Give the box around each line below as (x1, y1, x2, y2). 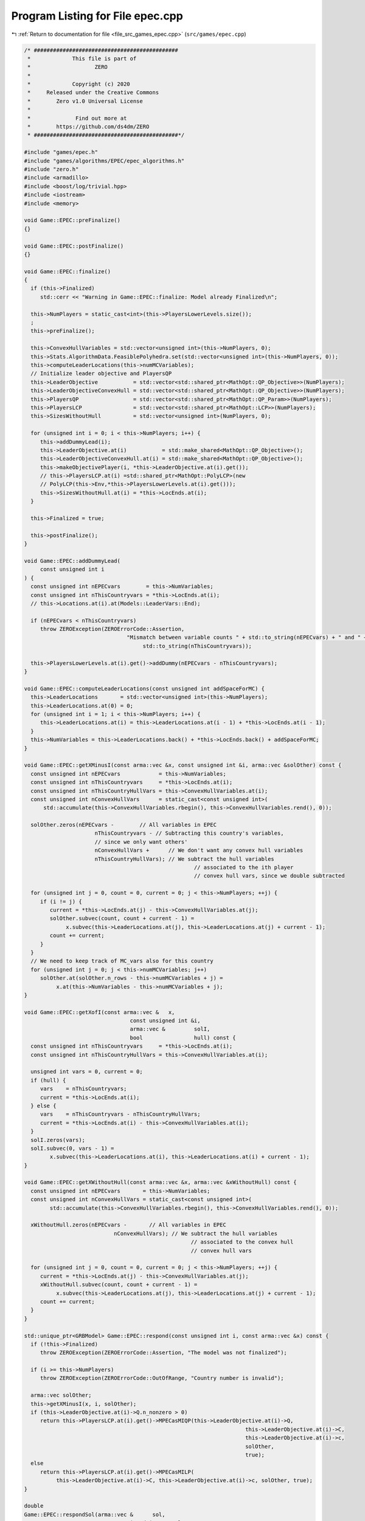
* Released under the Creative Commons (27, 89, 159, 96)
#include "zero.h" (24, 166, 79, 173)
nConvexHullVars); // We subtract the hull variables (113, 1230, 278, 1237)
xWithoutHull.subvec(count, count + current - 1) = (40, 1281, 198, 1288)
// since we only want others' (94, 838, 188, 845)
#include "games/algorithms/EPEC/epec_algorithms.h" (24, 157, 185, 164)
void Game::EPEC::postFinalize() (24, 242, 124, 249)
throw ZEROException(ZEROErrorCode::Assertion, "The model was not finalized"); (40, 1349, 287, 1356)
